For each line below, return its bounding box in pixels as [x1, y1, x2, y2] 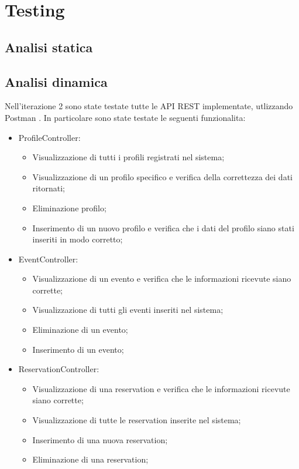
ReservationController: [18, 363, 99, 375]
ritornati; [32, 182, 65, 194]
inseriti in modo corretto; [32, 233, 123, 245]
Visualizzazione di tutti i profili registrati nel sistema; [32, 151, 225, 163]
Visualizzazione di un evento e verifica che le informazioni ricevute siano [32, 272, 291, 285]
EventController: [18, 252, 78, 265]
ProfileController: [18, 131, 81, 143]
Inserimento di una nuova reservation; [32, 433, 168, 446]
